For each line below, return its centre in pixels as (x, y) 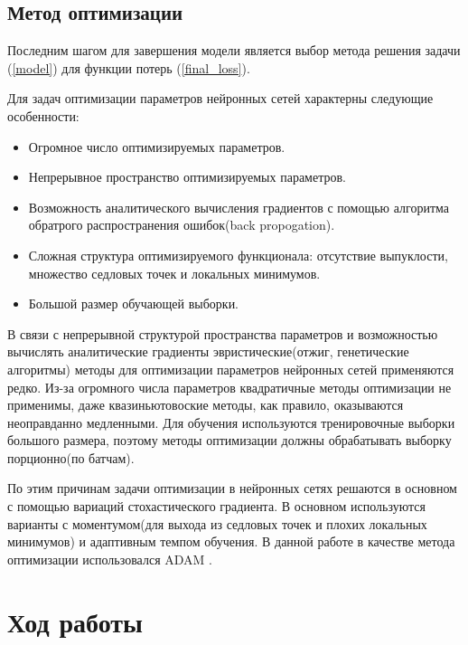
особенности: (43, 115)
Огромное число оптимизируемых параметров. (157, 146)
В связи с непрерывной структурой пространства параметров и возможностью (223, 333)
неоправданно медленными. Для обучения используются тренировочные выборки (231, 422)
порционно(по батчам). (71, 457)
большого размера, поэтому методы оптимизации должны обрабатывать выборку (229, 440)
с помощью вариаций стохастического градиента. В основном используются (216, 506)
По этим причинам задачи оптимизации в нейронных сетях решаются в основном (232, 488)
